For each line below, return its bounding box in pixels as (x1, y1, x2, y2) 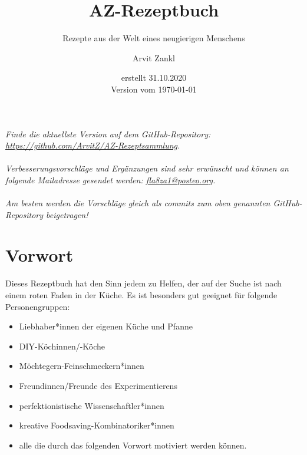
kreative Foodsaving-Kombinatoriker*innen (19, 419, 174, 431)
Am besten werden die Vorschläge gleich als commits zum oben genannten (5, 197, 270, 209)
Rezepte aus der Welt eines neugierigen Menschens (62, 32, 245, 44)
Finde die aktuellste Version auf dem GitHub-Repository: (5, 127, 211, 140)
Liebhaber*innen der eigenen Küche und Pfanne (19, 320, 193, 332)
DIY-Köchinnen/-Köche (19, 339, 105, 352)
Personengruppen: (5, 300, 70, 312)
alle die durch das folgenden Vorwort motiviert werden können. (19, 438, 247, 451)
